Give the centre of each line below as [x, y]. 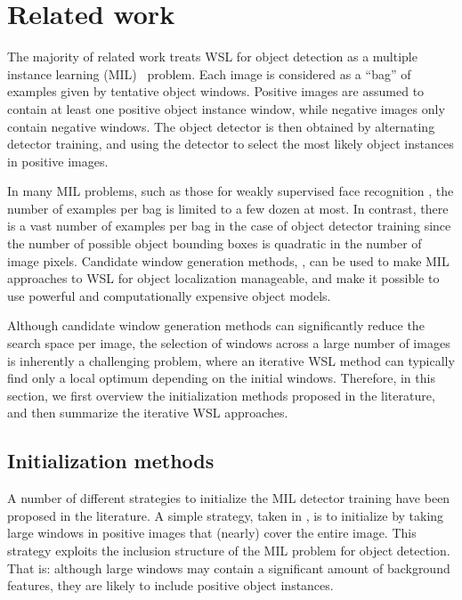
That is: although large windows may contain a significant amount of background [229, 568]
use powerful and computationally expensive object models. [169, 295]
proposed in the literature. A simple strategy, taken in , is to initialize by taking [226, 515]
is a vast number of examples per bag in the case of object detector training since [229, 226]
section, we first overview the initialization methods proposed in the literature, [221, 395]
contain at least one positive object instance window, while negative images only [226, 108]
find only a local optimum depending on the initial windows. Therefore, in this [221, 378]
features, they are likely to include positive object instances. [170, 585]
